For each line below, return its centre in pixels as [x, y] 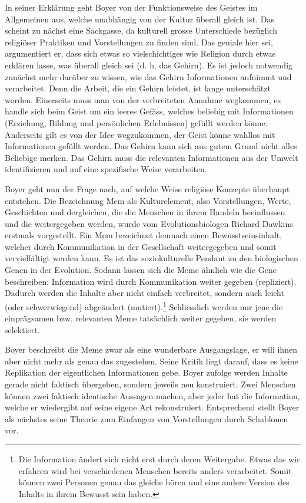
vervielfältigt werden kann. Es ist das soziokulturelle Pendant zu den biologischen [152, 258]
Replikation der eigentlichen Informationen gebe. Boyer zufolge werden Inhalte [146, 372]
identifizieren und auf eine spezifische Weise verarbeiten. [106, 169]
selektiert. [22, 329]
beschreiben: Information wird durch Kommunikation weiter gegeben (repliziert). [151, 281]
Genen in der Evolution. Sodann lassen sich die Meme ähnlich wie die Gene [141, 270]
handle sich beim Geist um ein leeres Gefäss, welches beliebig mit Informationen [149, 111]
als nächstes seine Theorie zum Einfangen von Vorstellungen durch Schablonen [147, 418]
